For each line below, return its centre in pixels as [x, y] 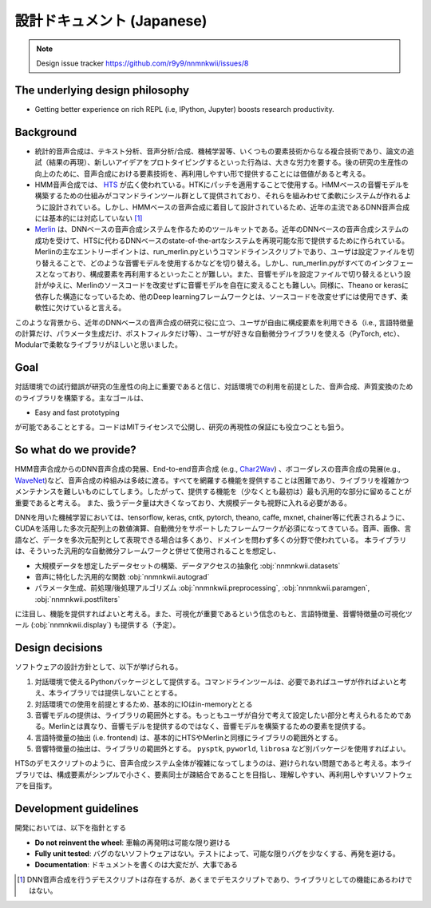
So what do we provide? [76, 450]
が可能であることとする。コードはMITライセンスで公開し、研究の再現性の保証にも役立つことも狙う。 [182, 427]
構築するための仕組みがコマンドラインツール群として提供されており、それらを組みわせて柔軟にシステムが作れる [219, 196]
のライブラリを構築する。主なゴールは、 [81, 398]
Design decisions [59, 648]
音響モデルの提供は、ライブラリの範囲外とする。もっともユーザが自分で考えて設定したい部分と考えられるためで [219, 715]
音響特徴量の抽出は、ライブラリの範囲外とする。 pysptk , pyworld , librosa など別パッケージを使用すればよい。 [222, 749]
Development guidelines [77, 808]
